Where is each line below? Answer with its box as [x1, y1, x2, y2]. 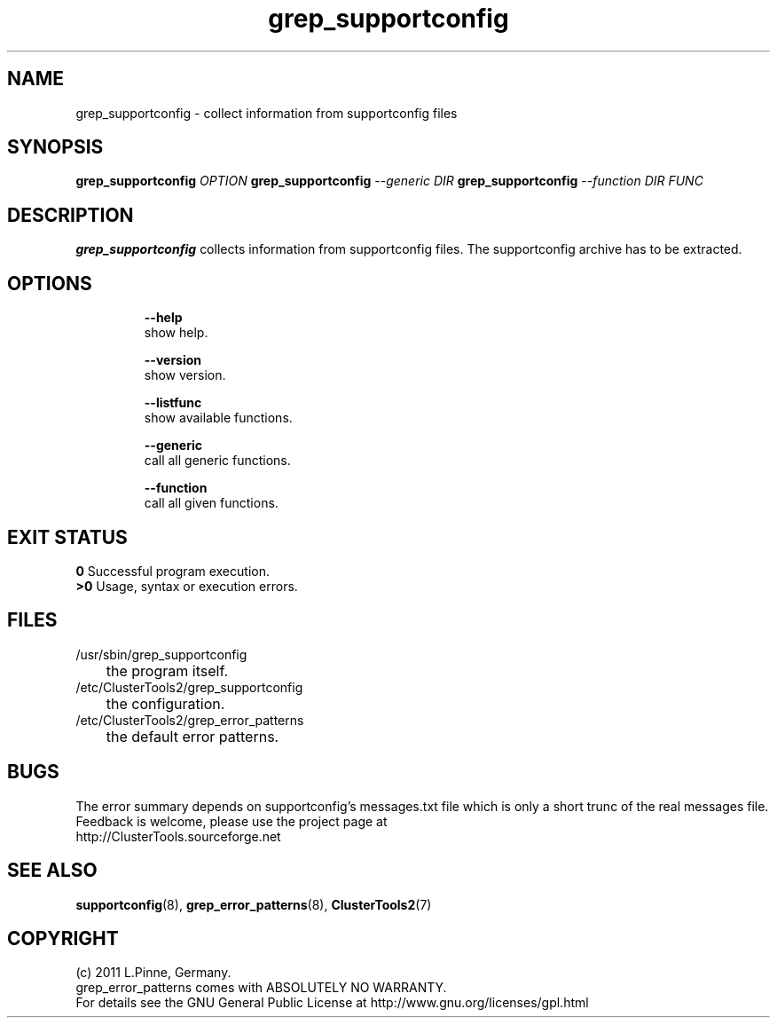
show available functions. [144, 410, 293, 426]
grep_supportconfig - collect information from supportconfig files [75, 105, 458, 121]
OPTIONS [7, 272, 92, 295]
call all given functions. [144, 495, 279, 511]
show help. [144, 325, 208, 341]
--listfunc [144, 395, 202, 411]
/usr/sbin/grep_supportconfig [75, 646, 247, 662]
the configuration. [106, 694, 225, 713]
